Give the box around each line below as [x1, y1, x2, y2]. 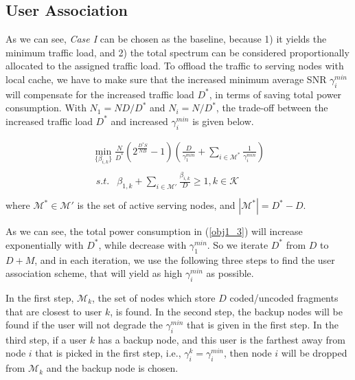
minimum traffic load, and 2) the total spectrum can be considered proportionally [5, 45, 350, 59]
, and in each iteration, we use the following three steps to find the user [34, 252, 335, 267]
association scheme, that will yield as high [5, 266, 183, 280]
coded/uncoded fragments [229, 290, 339, 304]
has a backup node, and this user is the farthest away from [98, 332, 345, 346]
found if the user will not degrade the [5, 317, 163, 332]
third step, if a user [5, 332, 87, 346]
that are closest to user [5, 304, 102, 318]
